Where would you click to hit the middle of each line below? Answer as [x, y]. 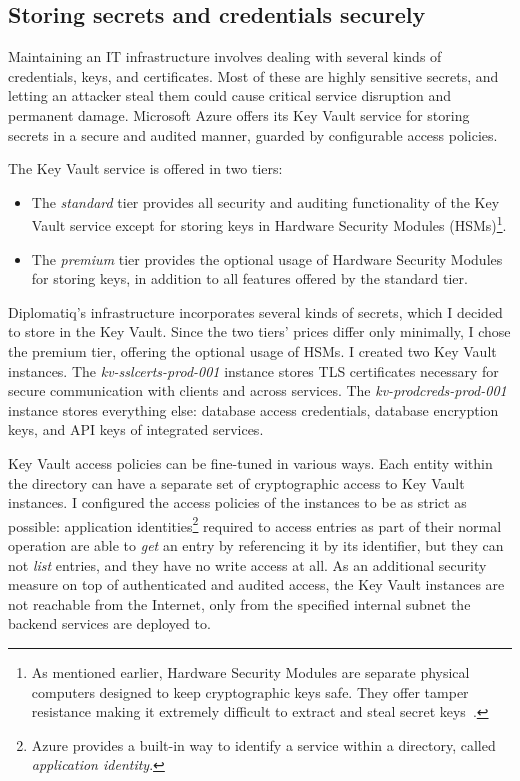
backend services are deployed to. [109, 623]
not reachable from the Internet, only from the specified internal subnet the [239, 603]
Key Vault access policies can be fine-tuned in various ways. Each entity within [250, 462]
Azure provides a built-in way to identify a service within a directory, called [263, 744]
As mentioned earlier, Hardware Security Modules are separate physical [250, 671]
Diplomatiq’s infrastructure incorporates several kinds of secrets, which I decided [255, 311]
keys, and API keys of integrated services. [136, 429]
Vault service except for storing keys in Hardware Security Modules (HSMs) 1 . [269, 224]
